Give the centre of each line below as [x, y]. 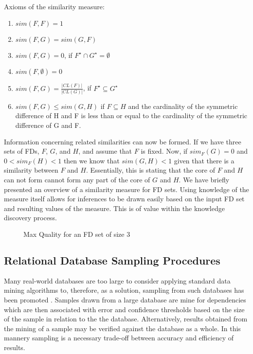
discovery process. [30, 218]
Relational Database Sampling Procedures [112, 260]
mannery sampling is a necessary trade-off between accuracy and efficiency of [119, 338]
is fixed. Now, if [164, 151]
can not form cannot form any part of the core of [77, 179]
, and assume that [105, 151]
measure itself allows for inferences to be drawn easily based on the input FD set [124, 199]
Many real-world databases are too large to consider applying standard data [117, 280]
